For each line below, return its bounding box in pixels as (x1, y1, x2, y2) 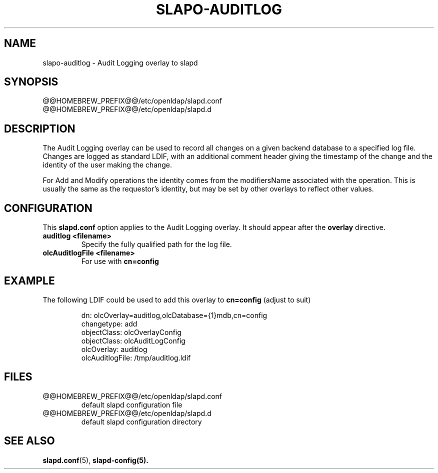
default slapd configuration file (81, 400, 182, 409)
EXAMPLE (4, 274, 55, 287)
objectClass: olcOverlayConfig (81, 327, 181, 336)
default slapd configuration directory (81, 417, 202, 426)
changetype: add (81, 319, 137, 328)
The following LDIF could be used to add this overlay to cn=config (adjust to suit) (42, 295, 311, 304)
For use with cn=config (81, 257, 159, 266)
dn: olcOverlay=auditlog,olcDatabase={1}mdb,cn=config (81, 310, 267, 319)
